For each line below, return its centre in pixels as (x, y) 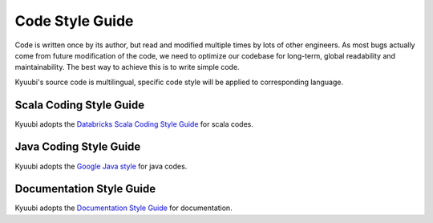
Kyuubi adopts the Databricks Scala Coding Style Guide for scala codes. (134, 124)
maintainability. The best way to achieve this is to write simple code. (127, 67)
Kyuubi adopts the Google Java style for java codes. (101, 166)
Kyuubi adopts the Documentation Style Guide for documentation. (123, 208)
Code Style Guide (74, 21)
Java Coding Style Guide (78, 147)
